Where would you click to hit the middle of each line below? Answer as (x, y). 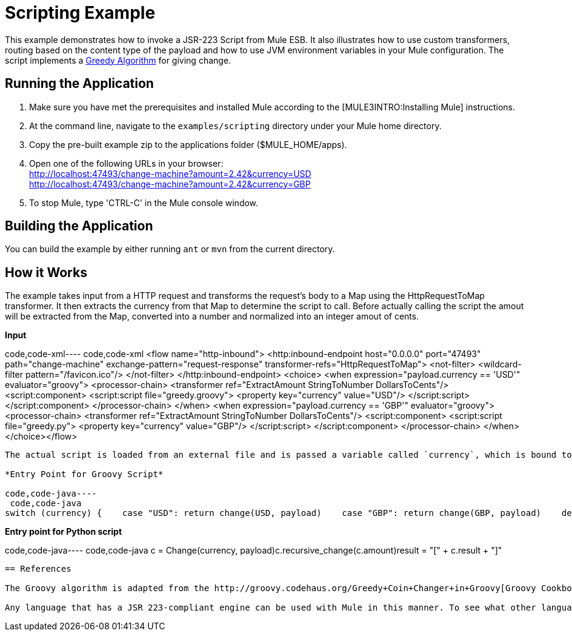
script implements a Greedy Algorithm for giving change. (118, 60)
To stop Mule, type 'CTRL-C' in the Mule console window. (144, 203)
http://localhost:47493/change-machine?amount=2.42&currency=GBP (170, 184)
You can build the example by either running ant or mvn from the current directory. (170, 249)
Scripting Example (80, 13)
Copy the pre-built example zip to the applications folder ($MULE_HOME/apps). (188, 144)
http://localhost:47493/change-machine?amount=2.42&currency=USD (170, 173)
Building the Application (79, 226)
